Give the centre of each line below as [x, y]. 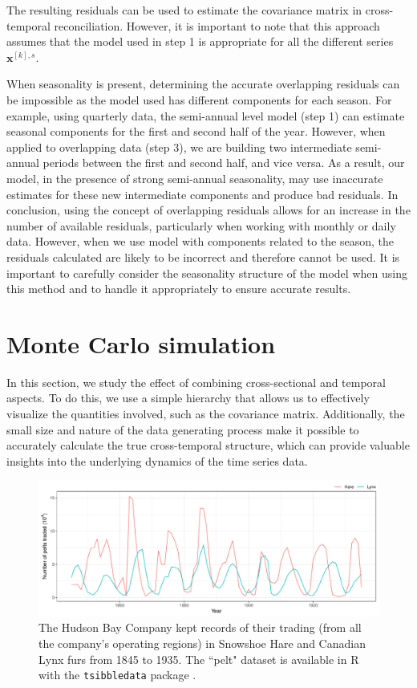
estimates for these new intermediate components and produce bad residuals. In [202, 194]
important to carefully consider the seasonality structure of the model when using [207, 273]
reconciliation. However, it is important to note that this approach [217, 25]
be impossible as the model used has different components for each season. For [199, 99]
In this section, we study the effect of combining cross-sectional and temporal [196, 382]
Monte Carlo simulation [141, 343]
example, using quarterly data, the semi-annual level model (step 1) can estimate [206, 115]
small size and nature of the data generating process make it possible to [183, 429]
